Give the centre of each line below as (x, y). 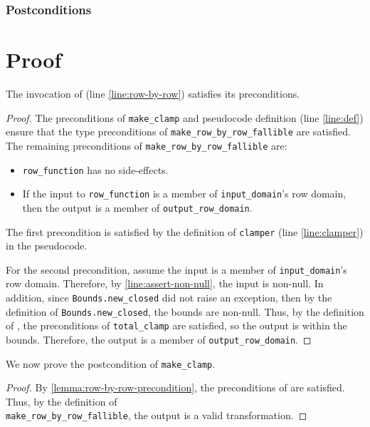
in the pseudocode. (47, 246)
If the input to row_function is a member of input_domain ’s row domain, (184, 194)
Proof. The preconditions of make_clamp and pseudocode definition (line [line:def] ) (185, 117)
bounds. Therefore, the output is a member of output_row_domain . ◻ (159, 339)
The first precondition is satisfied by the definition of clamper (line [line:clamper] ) (185, 231)
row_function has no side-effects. (95, 169)
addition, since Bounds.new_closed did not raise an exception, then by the (169, 297)
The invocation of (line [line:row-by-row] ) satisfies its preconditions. (153, 93)
